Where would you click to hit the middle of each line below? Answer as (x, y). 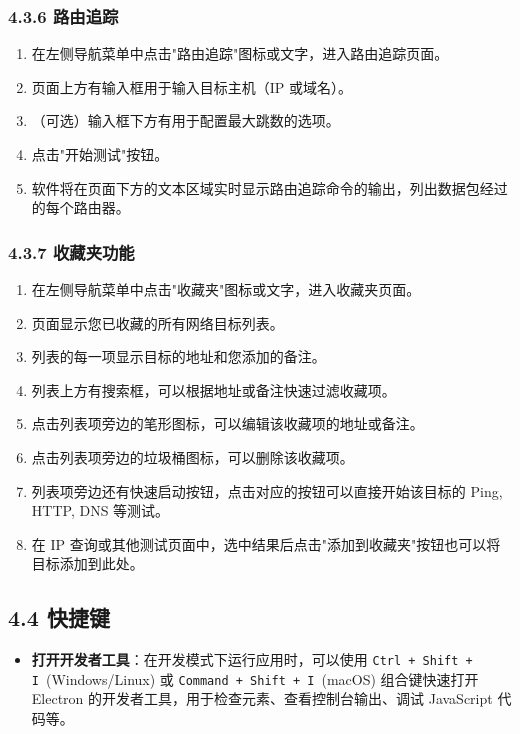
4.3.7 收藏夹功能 (71, 251)
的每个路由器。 (80, 207)
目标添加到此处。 (87, 563)
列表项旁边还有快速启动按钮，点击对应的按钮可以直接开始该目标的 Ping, (267, 490)
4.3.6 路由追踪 (63, 15)
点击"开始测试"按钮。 (100, 154)
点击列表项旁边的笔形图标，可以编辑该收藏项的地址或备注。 (227, 423)
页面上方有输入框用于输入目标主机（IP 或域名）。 (192, 86)
